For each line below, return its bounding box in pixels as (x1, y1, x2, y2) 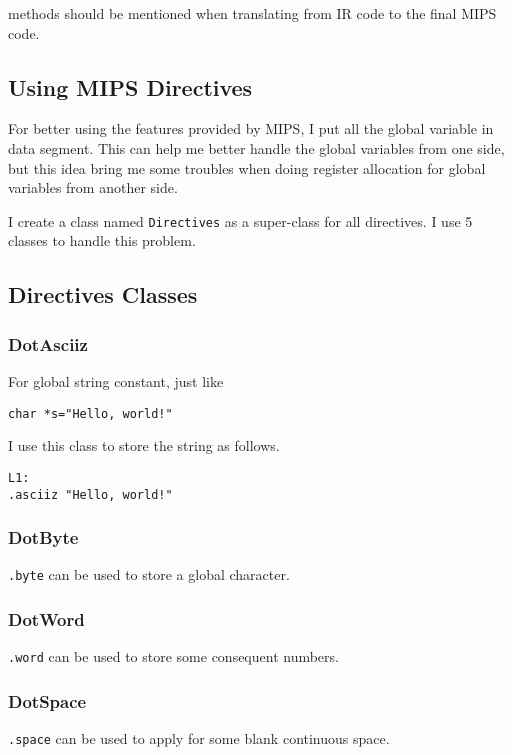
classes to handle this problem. (8, 230, 196, 251)
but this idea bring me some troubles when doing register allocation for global (8, 157, 486, 178)
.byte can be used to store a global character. (8, 564, 290, 585)
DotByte (8, 525, 79, 550)
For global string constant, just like (8, 371, 224, 392)
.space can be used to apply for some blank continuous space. (8, 728, 390, 749)
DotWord (8, 606, 85, 631)
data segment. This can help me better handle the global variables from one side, (8, 137, 505, 158)
